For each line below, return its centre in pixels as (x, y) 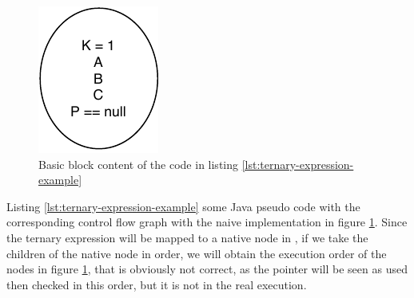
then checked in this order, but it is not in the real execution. (157, 284)
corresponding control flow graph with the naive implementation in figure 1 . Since (207, 222)
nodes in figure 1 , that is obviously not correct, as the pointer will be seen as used (207, 269)
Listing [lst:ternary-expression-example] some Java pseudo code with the (183, 206)
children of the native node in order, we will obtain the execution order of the (197, 253)
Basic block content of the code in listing (138, 164)
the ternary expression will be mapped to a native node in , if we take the (187, 237)
